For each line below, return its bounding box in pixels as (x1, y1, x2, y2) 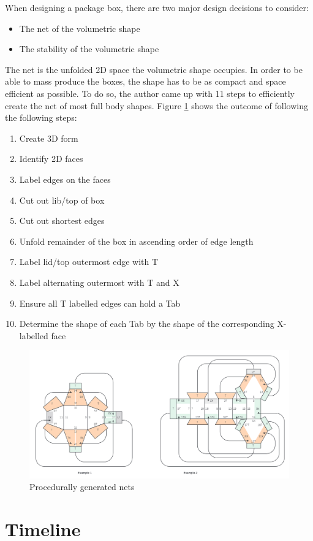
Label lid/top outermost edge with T (19, 255, 159, 268)
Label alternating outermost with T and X (19, 275, 179, 288)
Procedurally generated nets (29, 480, 135, 493)
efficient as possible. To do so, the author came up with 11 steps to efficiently (5, 86, 295, 99)
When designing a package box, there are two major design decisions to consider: (5, 1, 309, 13)
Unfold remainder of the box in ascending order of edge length (19, 234, 254, 247)
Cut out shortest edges (19, 214, 105, 227)
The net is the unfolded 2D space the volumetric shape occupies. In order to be (5, 63, 303, 75)
